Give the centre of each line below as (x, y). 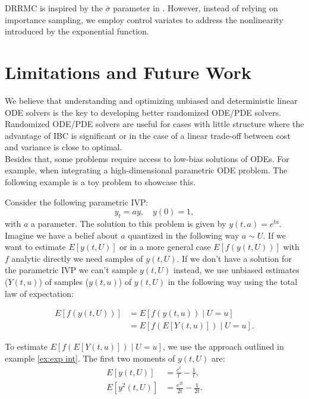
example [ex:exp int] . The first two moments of (90, 358)
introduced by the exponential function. (77, 31)
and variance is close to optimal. (64, 147)
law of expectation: (39, 293)
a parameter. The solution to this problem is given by (128, 224)
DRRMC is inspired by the (54, 8)
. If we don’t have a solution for (234, 258)
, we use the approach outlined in (223, 346)
